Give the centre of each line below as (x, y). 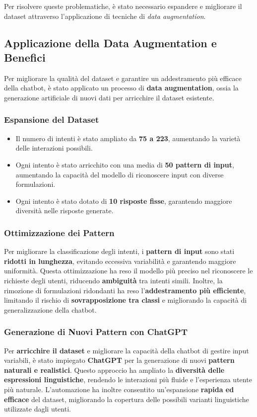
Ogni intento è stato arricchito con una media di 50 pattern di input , (125, 164)
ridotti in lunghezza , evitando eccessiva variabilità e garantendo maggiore (120, 261)
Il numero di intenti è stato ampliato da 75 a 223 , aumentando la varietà (128, 138)
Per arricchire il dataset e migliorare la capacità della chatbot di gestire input (127, 350)
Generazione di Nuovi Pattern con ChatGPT (96, 332)
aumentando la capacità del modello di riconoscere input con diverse (120, 174)
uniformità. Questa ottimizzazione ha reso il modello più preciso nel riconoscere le (128, 271)
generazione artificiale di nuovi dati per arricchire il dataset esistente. (109, 97)
